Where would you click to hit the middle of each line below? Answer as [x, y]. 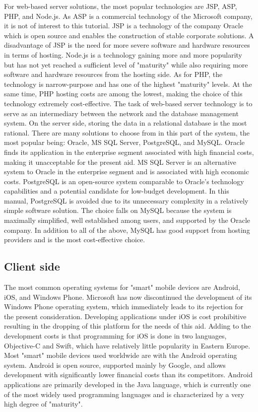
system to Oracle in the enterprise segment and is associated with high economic [127, 172]
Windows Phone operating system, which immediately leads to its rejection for [124, 307]
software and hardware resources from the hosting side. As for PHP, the [113, 74]
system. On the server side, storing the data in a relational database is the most [126, 123]
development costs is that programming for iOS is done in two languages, [115, 336]
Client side [32, 266]
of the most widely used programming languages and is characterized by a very [124, 394]
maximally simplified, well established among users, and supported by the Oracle [127, 220]
